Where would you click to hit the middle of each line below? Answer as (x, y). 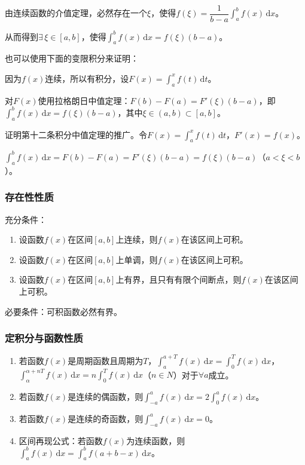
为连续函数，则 (156, 440)
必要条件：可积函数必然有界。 (63, 311)
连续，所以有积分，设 (87, 78)
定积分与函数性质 (44, 338)
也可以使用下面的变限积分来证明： (72, 58)
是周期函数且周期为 (106, 360)
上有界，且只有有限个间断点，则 (179, 279)
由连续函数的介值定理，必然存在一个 (76, 13)
